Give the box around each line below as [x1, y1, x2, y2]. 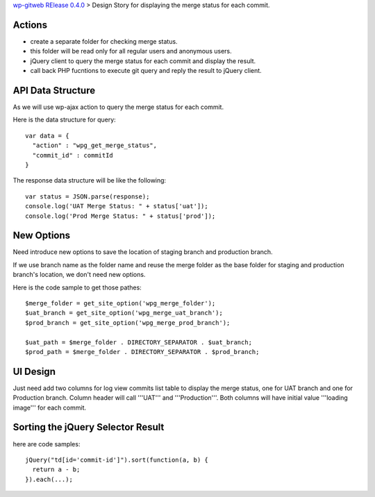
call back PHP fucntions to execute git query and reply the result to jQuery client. [30, 67, 262, 75]
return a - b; [32, 466, 81, 473]
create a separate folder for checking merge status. [30, 37, 178, 45]
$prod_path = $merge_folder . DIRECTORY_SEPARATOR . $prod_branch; [25, 348, 260, 355]
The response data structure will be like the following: [12, 176, 167, 185]
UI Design [12, 365, 56, 378]
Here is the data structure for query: [12, 115, 116, 124]
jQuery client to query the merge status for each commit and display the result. [30, 56, 256, 65]
